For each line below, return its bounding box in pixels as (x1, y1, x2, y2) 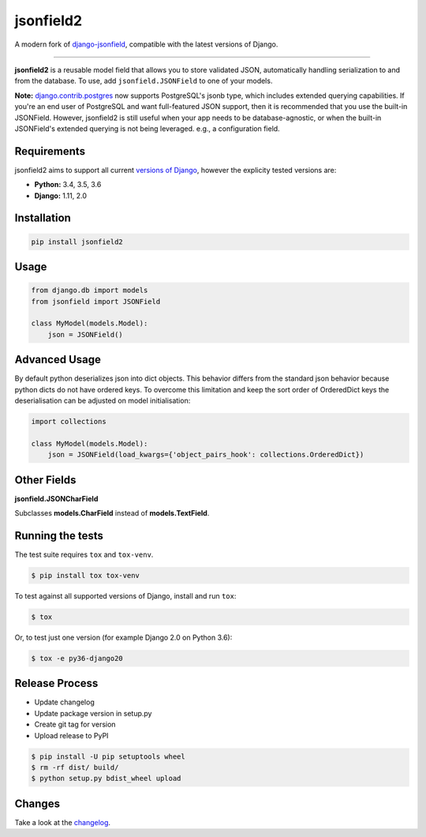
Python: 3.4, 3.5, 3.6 (34, 180, 102, 190)
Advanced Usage (14, 353, 102, 366)
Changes (14, 797, 61, 810)
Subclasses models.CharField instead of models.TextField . (14, 509, 210, 518)
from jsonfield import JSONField (31, 297, 161, 306)
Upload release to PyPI (34, 730, 109, 740)
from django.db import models (31, 286, 148, 295)
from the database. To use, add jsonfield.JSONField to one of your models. (14, 76, 273, 86)
